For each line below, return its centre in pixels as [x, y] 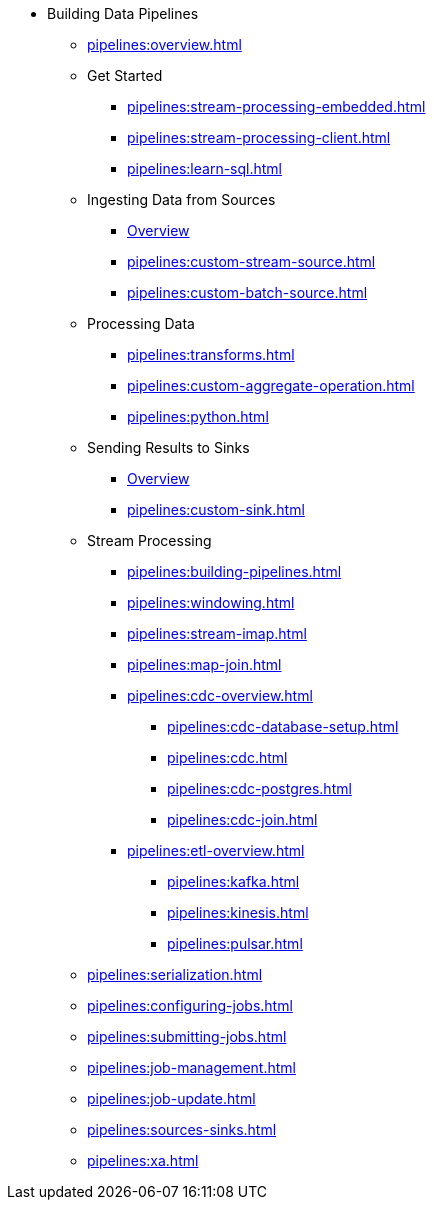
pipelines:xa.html [143, 1160]
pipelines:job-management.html [191, 1067]
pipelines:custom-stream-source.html [251, 261]
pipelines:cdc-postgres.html [259, 788]
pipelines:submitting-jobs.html [187, 1036]
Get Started [125, 75]
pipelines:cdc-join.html [242, 819]
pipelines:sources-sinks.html [182, 1129]
